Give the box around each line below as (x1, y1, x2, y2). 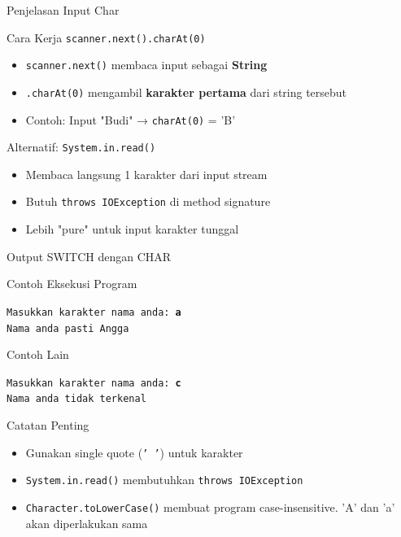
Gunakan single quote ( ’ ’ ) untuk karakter (25, 443, 243, 461)
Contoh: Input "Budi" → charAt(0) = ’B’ (25, 111, 236, 128)
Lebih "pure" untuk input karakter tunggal (25, 220, 239, 238)
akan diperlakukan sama (25, 514, 148, 531)
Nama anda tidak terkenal (7, 393, 146, 405)
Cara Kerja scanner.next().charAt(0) (7, 28, 206, 46)
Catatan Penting (7, 417, 89, 434)
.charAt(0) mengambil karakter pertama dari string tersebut (25, 83, 347, 100)
